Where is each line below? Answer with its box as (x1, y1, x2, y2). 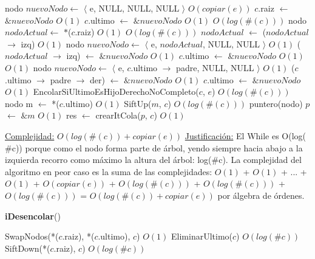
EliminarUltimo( (171, 230, 232, 243)
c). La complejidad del (218, 153, 302, 166)
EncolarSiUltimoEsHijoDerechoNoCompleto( (33, 85, 199, 98)
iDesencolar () (5, 209, 61, 222)
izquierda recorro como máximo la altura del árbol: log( (5, 153, 212, 166)
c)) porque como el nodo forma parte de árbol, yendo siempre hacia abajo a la (12, 141, 303, 154)
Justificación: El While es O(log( (185, 129, 307, 142)
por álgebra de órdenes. (217, 188, 305, 201)
